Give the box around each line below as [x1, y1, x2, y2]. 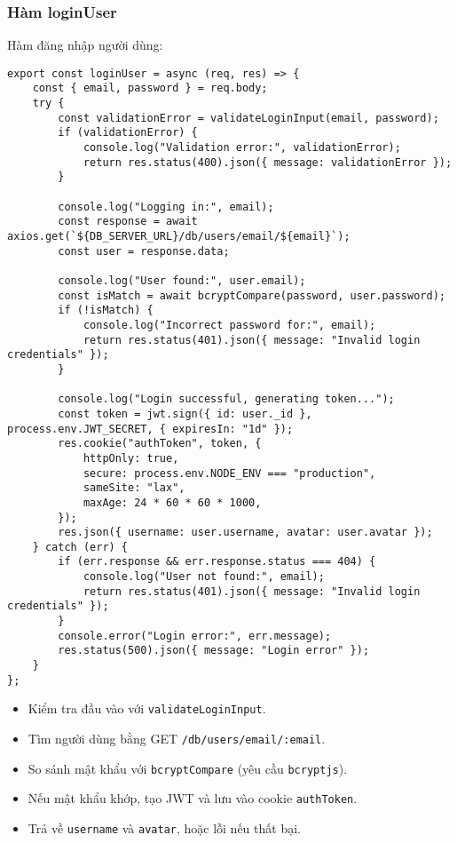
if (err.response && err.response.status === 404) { [58, 555, 376, 569]
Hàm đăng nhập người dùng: [7, 36, 163, 54]
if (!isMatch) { [58, 304, 154, 317]
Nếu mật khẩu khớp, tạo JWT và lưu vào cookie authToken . [28, 789, 358, 807]
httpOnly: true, [83, 451, 179, 465]
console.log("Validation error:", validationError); [83, 141, 401, 155]
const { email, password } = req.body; [32, 82, 268, 95]
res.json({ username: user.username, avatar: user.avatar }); [58, 526, 433, 539]
